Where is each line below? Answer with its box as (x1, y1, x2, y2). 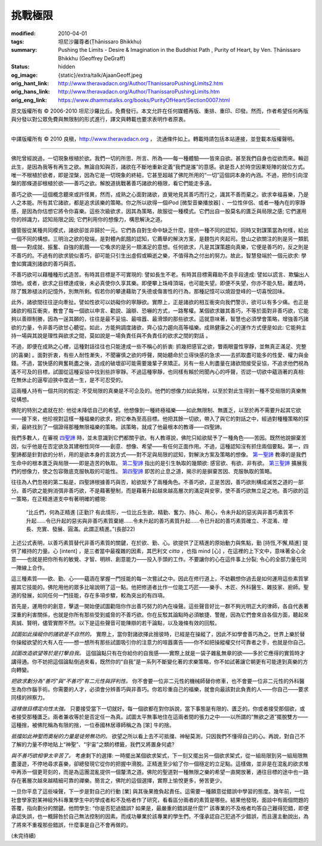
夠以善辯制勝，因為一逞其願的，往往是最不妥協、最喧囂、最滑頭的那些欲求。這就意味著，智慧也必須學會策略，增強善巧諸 (11, 315, 309, 323)
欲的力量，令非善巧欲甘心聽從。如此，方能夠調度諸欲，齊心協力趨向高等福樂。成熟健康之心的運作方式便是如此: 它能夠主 (11, 324, 306, 331)
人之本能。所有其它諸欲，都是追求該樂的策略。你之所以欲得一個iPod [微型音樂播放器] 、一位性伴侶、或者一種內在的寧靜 (11, 199, 306, 206)
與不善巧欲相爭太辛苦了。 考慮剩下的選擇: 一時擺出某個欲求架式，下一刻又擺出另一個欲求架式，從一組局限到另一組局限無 (11, 752, 308, 759)
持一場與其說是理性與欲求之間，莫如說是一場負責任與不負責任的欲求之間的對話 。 (11, 332, 211, 339)
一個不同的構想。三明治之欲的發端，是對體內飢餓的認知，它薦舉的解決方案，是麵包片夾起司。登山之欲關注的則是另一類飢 (11, 235, 309, 242)
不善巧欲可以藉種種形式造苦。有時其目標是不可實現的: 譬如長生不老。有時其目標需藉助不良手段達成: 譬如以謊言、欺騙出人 (11, 271, 309, 278)
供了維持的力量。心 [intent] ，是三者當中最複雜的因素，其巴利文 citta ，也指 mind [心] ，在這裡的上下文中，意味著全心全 (11, 547, 306, 554)
